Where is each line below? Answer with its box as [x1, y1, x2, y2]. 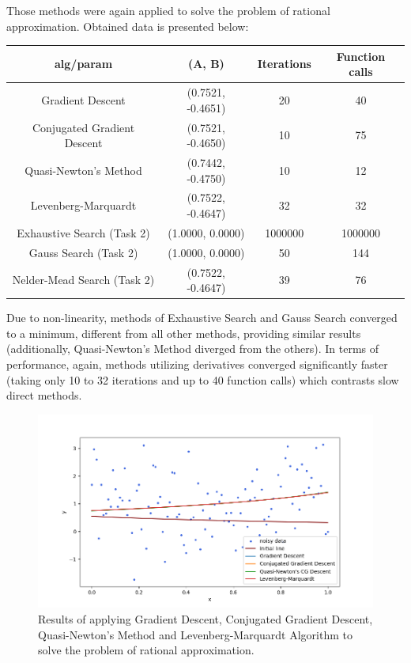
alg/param [55, 55, 113, 72]
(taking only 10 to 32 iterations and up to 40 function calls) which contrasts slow [6, 371, 399, 388]
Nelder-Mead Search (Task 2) [12, 271, 155, 288]
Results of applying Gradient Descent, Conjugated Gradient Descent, [38, 611, 373, 627]
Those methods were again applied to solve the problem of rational [6, 2, 330, 18]
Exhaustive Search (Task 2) [17, 224, 150, 241]
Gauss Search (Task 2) [28, 244, 138, 260]
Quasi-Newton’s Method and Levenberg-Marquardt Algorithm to [38, 626, 353, 642]
